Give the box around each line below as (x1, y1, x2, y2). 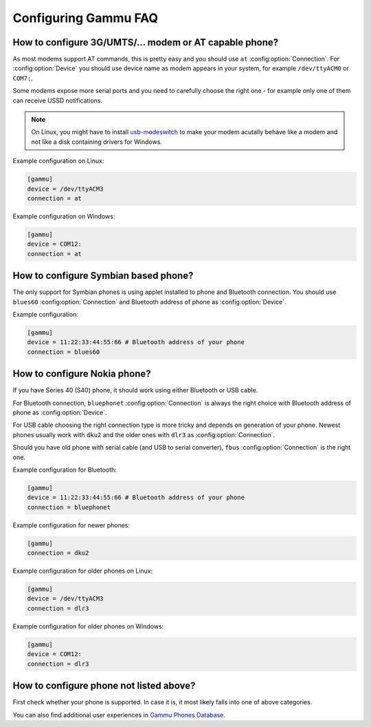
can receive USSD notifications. (12, 96, 103, 105)
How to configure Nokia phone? (12, 368, 151, 380)
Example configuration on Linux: (12, 157, 104, 165)
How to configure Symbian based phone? (12, 270, 194, 282)
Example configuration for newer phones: (12, 520, 131, 529)
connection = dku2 (27, 549, 89, 557)
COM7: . (12, 74, 34, 82)
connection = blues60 (27, 348, 100, 356)
